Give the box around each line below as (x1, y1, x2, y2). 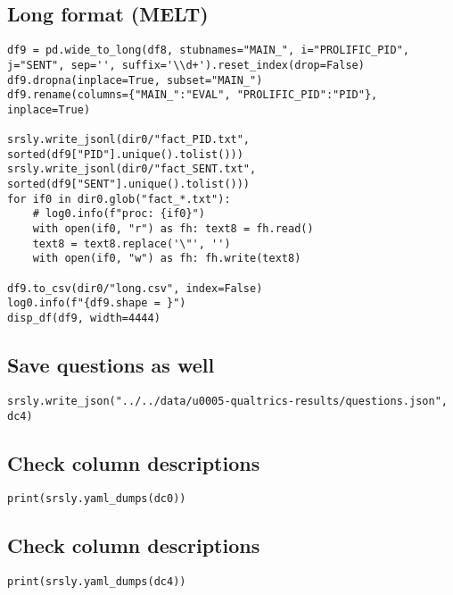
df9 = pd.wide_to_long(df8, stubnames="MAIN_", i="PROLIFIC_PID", (7, 44, 410, 57)
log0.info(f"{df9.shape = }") (7, 297, 186, 310)
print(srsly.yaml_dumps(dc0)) (7, 492, 186, 506)
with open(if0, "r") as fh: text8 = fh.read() (32, 222, 314, 236)
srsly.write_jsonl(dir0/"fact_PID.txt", (7, 133, 251, 147)
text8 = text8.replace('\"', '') (32, 237, 231, 250)
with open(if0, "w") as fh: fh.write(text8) (32, 252, 301, 265)
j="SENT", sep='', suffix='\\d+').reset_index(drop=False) (7, 58, 365, 71)
